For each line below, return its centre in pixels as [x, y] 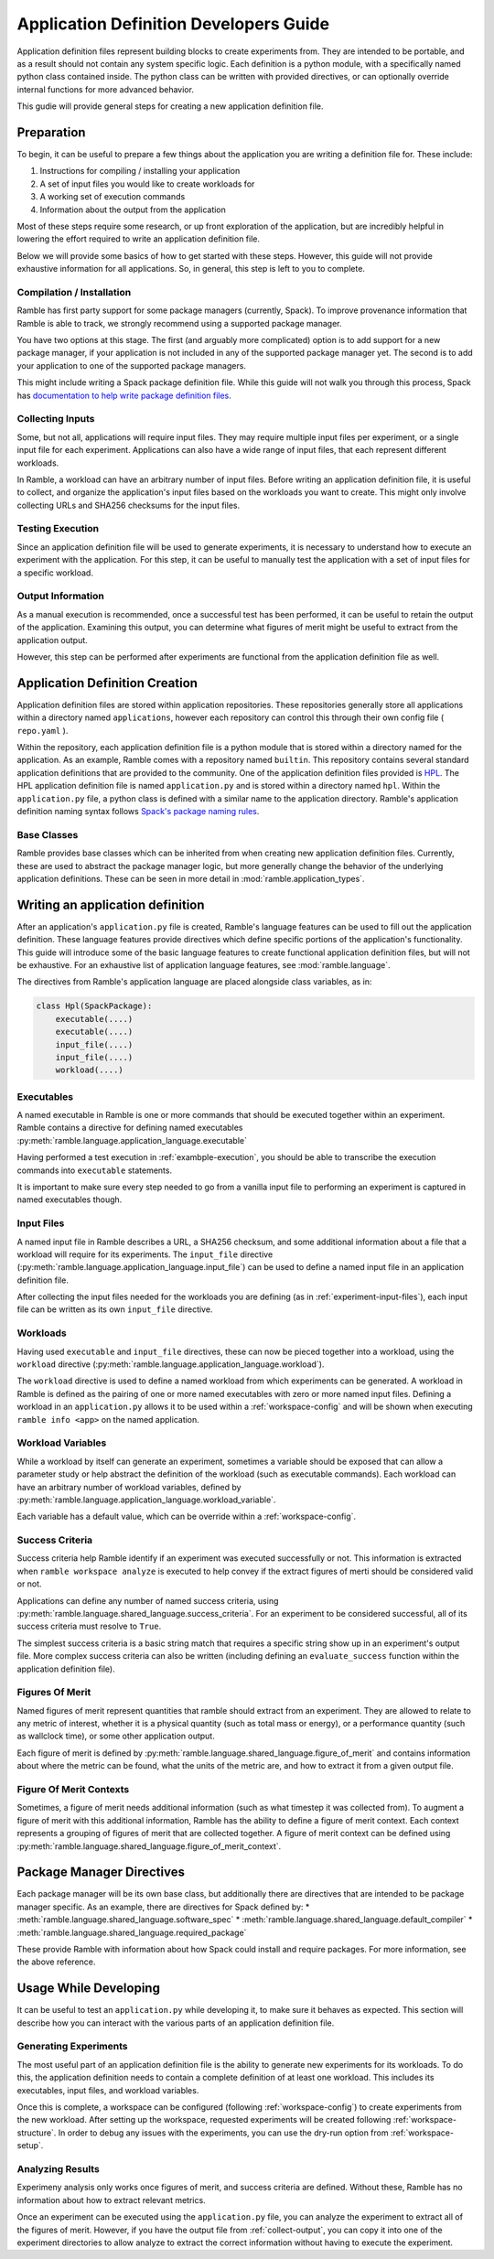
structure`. [37, 2133]
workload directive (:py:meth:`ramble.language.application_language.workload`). [171, 1364]
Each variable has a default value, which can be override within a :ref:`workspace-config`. [187, 1517]
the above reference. [56, 1962]
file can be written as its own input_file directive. [115, 1309]
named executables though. [70, 1199]
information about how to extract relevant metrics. [111, 2200]
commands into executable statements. [95, 1170]
